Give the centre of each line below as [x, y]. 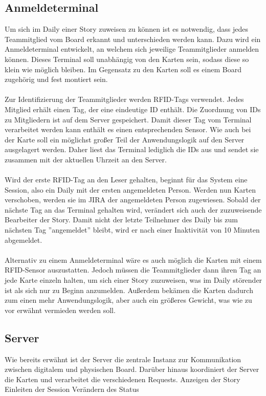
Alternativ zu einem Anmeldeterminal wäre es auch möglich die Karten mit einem [133, 259]
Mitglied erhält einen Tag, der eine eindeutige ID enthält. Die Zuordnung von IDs [133, 109]
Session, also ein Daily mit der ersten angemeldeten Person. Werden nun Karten [130, 189]
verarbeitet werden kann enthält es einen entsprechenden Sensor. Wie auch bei [128, 129]
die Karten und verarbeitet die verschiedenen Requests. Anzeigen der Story [123, 379]
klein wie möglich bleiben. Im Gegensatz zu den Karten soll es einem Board [123, 69]
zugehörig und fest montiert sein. [56, 79]
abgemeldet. [24, 239]
